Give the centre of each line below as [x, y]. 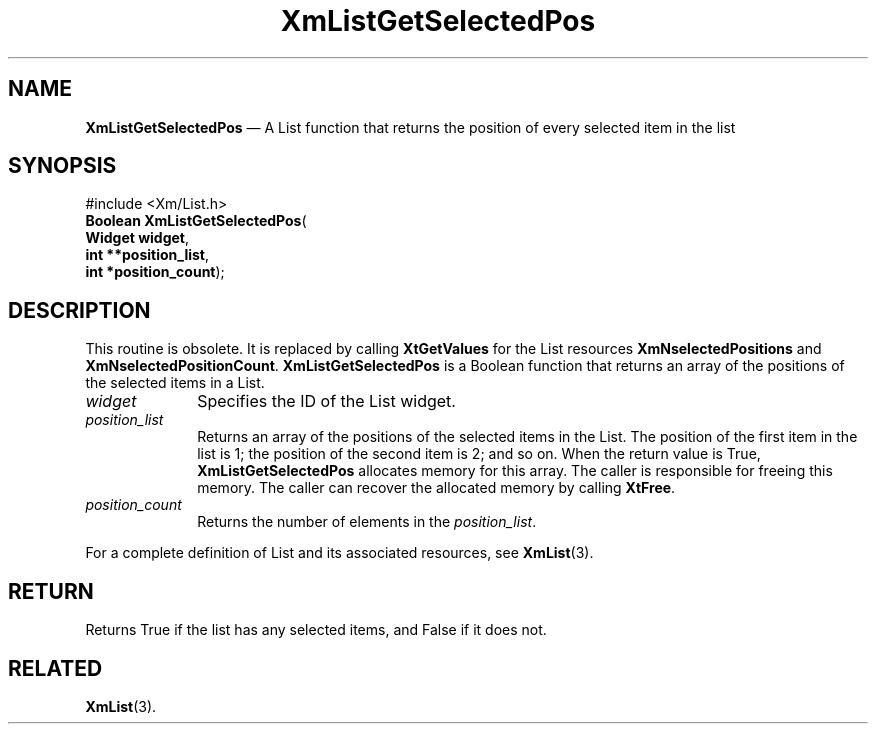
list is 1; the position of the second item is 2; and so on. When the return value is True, [479, 454]
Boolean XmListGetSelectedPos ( [196, 221]
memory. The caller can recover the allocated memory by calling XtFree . [436, 488]
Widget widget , [137, 238]
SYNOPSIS [62, 166]
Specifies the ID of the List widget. [326, 401]
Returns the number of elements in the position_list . [367, 522]
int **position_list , [147, 255]
